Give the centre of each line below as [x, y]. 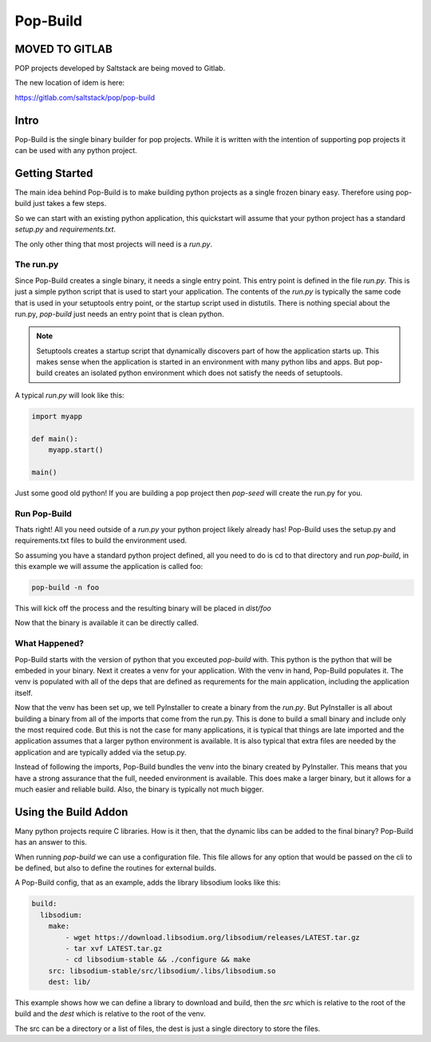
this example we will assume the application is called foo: [109, 566]
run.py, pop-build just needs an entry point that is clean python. [119, 314]
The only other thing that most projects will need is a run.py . [114, 244]
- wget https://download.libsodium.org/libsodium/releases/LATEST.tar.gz [213, 937]
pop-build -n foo [65, 588]
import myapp [57, 416]
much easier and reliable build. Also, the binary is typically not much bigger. [139, 789]
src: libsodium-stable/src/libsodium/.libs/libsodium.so [162, 971]
